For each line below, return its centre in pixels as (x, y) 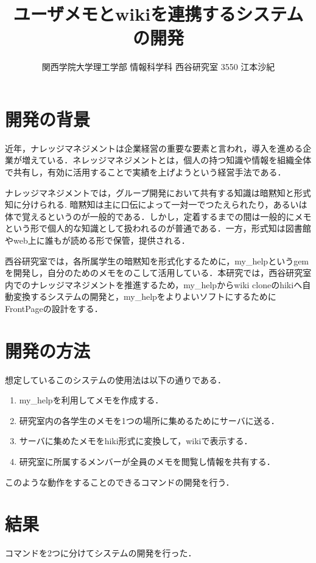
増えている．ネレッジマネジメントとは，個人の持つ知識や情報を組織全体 (167, 160)
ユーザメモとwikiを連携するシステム (158, 14)
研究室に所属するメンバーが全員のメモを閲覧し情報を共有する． (147, 462)
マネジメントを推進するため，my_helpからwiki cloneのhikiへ (183, 284)
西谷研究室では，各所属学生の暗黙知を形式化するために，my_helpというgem (157, 260)
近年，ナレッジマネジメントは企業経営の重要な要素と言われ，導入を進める (154, 148)
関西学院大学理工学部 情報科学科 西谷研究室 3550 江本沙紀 (158, 67)
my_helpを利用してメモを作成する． (91, 400)
